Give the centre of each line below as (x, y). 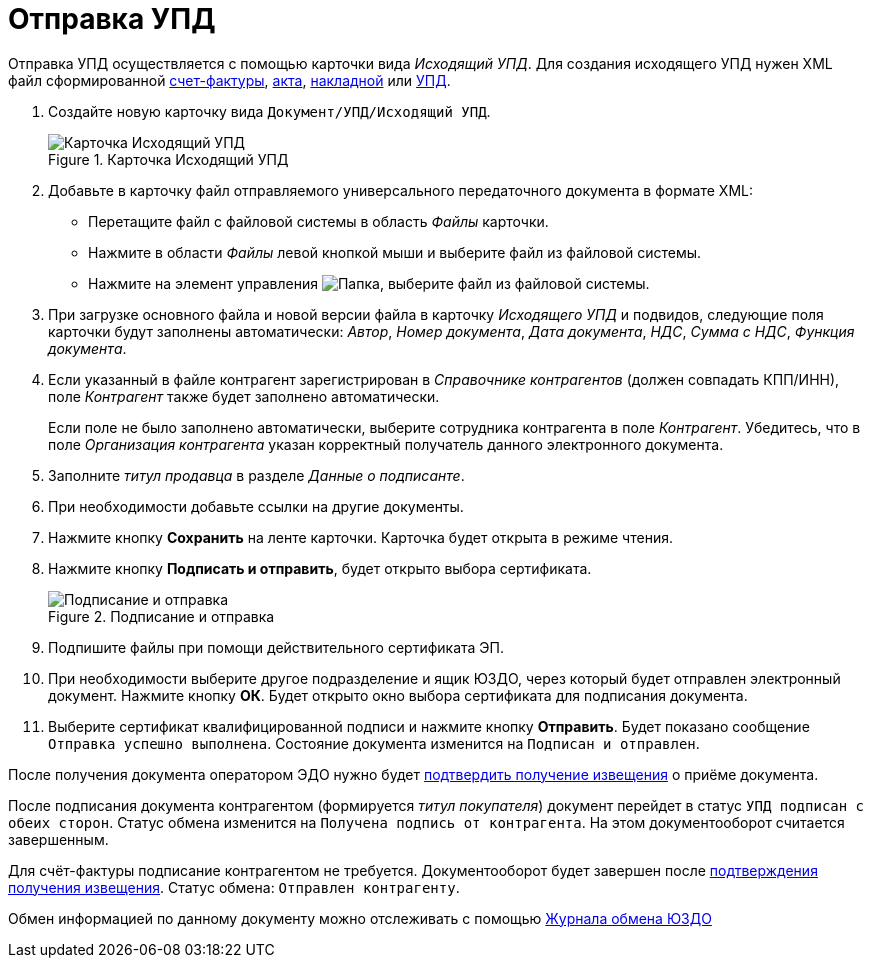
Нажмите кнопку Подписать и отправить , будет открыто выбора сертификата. (320, 568)
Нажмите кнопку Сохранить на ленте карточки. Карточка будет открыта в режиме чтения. (360, 537)
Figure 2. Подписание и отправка (161, 616)
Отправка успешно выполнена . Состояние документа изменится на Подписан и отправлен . (374, 743)
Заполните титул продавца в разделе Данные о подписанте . (256, 475)
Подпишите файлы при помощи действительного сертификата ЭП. (276, 647)
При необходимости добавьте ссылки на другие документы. (256, 506)
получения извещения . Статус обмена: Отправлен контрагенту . (234, 887)
